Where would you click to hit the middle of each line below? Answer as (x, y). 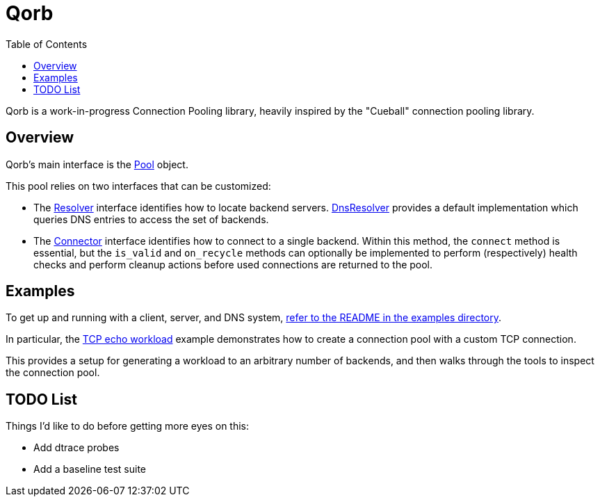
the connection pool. (53, 373)
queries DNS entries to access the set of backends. (151, 219)
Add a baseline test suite (90, 469)
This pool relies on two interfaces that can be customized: (138, 186)
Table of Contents (47, 44)
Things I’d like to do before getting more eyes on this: (128, 426)
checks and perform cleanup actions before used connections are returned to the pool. (233, 264)
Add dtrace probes (76, 448)
